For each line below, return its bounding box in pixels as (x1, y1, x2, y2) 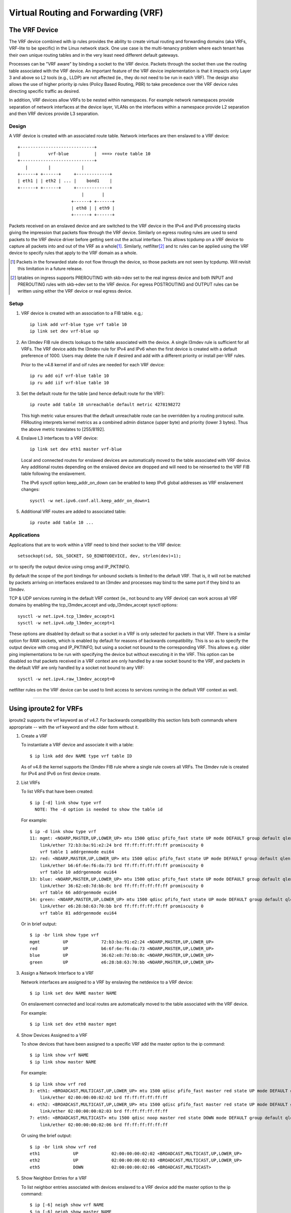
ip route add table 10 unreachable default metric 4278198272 (30, 402, 181, 408)
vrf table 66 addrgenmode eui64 (39, 890, 117, 895)
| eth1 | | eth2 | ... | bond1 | (17, 178, 113, 184)
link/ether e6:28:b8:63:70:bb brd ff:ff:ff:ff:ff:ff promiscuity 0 (39, 903, 204, 909)
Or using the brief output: (21, 1133, 72, 1139)
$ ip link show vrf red (30, 1081, 86, 1087)
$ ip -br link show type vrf (30, 932, 99, 938)
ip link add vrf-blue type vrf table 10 (30, 322, 127, 327)
